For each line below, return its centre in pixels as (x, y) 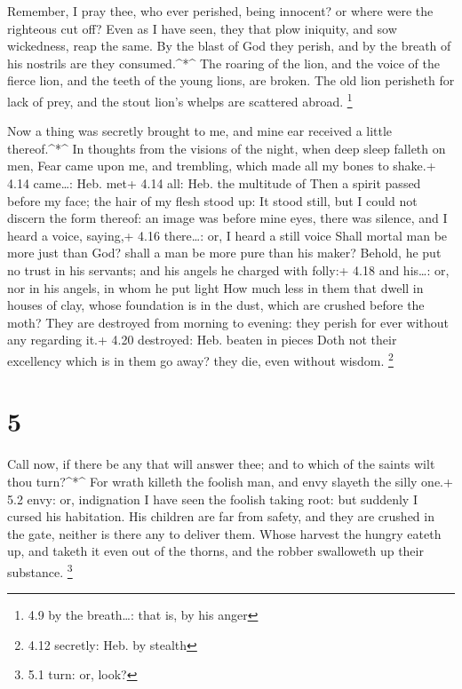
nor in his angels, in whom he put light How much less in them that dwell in (215, 287)
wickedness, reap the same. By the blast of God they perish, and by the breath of (229, 46)
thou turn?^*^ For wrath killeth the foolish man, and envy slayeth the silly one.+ (230, 481)
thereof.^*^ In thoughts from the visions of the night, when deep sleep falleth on (227, 148)
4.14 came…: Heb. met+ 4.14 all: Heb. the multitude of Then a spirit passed (214, 183)
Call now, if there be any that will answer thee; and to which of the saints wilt (221, 464)
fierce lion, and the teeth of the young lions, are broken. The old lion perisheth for (231, 80)
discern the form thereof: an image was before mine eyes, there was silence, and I (227, 218)
